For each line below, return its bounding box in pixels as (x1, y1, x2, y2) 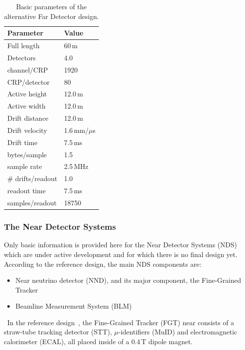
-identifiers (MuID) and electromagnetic (118, 327, 237, 337)
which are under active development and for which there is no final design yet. (4, 249, 238, 259)
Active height (7, 89, 47, 99)
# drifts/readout (7, 173, 57, 184)
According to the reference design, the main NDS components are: (4, 258, 202, 269)
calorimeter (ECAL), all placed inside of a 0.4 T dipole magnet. (4, 336, 193, 347)
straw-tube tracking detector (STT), (4, 327, 112, 337)
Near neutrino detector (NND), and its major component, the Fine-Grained (15, 275, 241, 285)
